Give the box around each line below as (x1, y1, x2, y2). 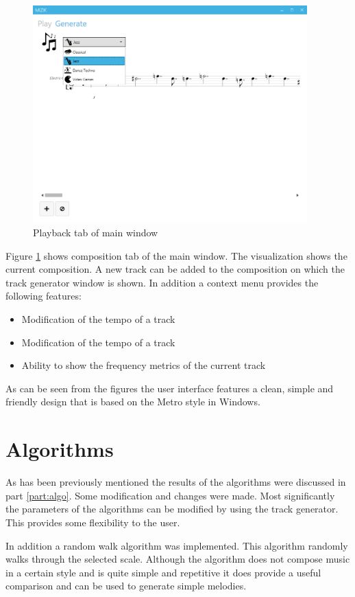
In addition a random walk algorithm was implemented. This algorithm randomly (5, 538, 348, 552)
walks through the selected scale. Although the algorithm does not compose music (5, 552, 350, 566)
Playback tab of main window (33, 225, 158, 240)
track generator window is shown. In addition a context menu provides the (5, 275, 319, 289)
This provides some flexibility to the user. (5, 515, 180, 529)
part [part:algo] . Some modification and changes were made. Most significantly (5, 488, 335, 502)
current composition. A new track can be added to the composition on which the (5, 262, 345, 276)
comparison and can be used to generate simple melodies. (5, 578, 247, 593)
